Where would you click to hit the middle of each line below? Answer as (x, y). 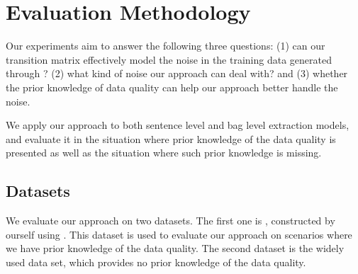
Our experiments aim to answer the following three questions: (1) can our (166, 46)
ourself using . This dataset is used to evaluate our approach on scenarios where (179, 234)
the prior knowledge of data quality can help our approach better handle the (172, 87)
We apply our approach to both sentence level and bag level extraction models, (178, 125)
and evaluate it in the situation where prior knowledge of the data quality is (171, 138)
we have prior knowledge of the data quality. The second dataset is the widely (175, 248)
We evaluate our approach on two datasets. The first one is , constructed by (170, 221)
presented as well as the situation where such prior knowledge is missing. (164, 153)
